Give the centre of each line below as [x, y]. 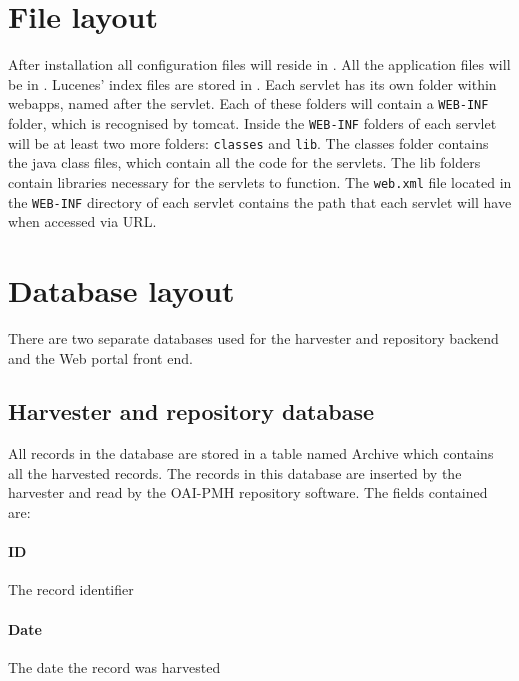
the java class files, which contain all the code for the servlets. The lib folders [244, 162]
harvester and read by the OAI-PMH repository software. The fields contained [248, 492]
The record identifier [71, 589]
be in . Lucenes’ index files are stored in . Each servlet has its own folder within [252, 83]
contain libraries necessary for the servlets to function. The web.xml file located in [260, 181]
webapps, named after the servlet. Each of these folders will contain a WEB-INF [248, 103]
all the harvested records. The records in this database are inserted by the [235, 472]
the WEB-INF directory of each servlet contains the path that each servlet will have [260, 201]
